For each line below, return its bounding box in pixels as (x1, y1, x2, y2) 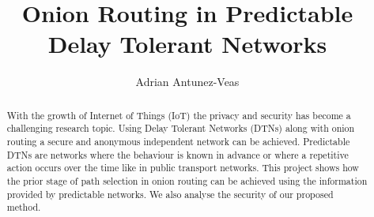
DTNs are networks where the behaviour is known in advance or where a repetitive (6, 148, 349, 161)
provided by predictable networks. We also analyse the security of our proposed (6, 187, 334, 200)
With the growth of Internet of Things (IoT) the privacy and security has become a (6, 108, 351, 122)
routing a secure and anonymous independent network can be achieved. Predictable (6, 135, 350, 148)
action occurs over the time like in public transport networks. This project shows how (6, 161, 359, 174)
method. (6, 200, 41, 214)
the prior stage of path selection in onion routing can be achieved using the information (6, 174, 368, 187)
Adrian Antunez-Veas (135, 73, 240, 90)
